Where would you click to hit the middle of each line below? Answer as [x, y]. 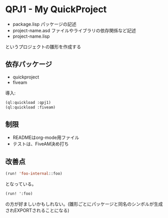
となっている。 [21, 184]
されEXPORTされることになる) [37, 210]
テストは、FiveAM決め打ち [41, 144]
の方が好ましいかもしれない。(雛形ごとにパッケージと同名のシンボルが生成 [84, 204]
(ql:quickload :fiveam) [31, 107]
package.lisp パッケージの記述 [45, 24]
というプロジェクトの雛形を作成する [43, 46]
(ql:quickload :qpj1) [28, 102]
